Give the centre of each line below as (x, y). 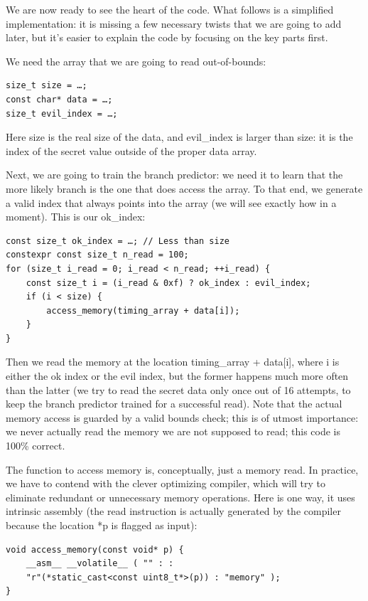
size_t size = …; (47, 86)
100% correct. (36, 446)
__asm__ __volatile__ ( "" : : (100, 564)
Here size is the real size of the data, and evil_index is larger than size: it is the (179, 137)
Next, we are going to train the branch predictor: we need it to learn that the (174, 175)
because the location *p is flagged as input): (102, 525)
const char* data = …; (59, 99)
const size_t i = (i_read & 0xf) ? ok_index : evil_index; (168, 283)
